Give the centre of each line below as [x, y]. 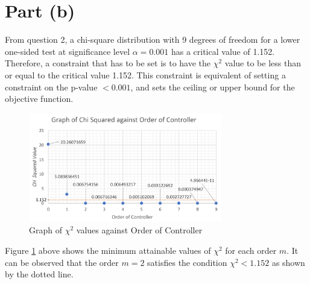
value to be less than [263, 63]
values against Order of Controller [139, 230]
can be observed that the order [62, 262]
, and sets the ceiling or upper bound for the [213, 87]
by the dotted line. [39, 274]
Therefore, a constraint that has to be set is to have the [108, 63]
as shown [288, 262]
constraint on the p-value [51, 87]
